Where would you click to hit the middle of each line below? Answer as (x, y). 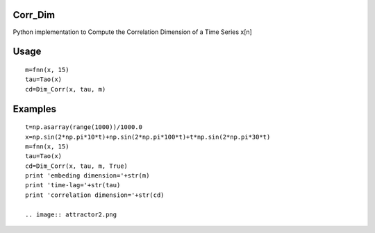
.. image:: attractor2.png (71, 214)
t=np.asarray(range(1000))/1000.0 (84, 127)
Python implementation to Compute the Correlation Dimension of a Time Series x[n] (133, 32)
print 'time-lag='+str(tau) (73, 185)
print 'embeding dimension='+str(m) (87, 176)
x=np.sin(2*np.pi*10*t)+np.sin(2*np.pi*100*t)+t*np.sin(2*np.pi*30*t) (148, 137)
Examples (35, 109)
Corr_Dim (34, 15)
